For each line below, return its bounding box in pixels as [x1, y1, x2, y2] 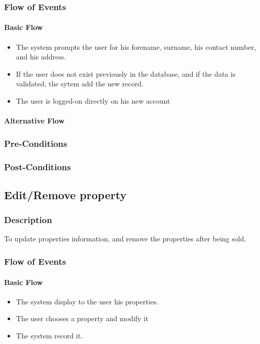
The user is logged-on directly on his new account [16, 96, 170, 106]
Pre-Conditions [4, 137, 67, 149]
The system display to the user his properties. [16, 296, 159, 306]
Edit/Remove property [4, 186, 127, 202]
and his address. [16, 51, 66, 62]
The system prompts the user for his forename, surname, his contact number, [16, 41, 256, 52]
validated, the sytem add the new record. [16, 78, 144, 89]
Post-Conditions [4, 160, 71, 173]
